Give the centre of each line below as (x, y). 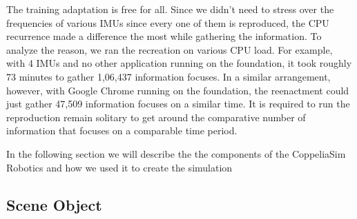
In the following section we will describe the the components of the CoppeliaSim (176, 153)
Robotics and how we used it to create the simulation (119, 167)
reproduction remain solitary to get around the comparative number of (156, 117)
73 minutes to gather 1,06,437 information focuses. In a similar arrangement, (168, 76)
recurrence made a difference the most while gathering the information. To (164, 36)
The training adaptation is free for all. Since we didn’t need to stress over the (170, 9)
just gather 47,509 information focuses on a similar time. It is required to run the (178, 104)
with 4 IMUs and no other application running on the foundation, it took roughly (179, 63)
